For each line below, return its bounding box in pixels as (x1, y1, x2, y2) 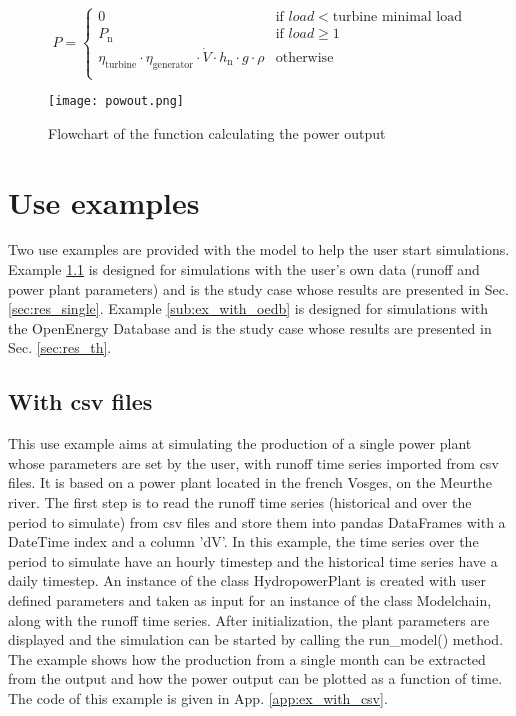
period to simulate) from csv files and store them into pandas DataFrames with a (8, 511, 506, 532)
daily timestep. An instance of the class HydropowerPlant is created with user (8, 570, 486, 591)
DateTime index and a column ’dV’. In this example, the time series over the (8, 531, 479, 552)
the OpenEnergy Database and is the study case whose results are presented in (8, 317, 492, 338)
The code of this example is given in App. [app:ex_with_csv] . (8, 687, 388, 708)
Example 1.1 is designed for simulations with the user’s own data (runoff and (8, 259, 480, 280)
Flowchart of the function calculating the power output (48, 122, 386, 143)
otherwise (275, 51, 334, 65)
